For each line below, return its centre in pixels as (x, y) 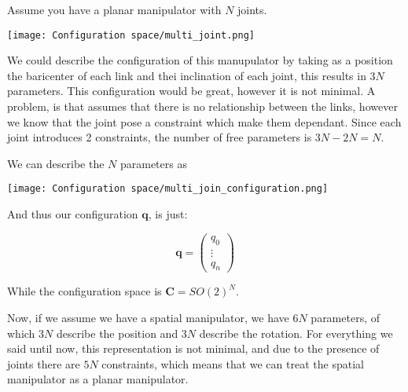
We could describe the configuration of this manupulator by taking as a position (200, 60)
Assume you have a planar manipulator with (114, 9)
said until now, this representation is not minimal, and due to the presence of (193, 348)
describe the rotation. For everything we (296, 333)
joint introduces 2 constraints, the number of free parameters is (160, 137)
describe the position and (117, 333)
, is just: (168, 214)
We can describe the (56, 163)
